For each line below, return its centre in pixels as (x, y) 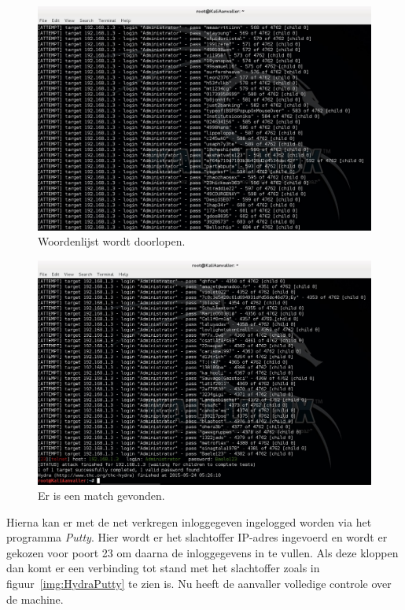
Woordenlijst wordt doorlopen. (112, 241)
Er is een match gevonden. (101, 495)
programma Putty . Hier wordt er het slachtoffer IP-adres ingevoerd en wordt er (197, 537)
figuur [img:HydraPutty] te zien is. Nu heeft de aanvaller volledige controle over (199, 584)
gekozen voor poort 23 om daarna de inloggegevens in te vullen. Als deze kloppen (202, 552)
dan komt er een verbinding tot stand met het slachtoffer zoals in (163, 568)
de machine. (35, 599)
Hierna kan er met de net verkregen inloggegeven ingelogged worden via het (189, 521)
